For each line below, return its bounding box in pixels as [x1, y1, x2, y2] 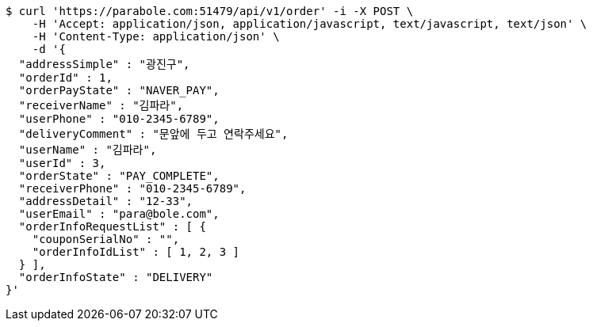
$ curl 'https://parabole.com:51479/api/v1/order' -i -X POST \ [6, 5, 414, 17]
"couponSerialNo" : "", [32, 233, 180, 245]
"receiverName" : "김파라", [18, 99, 184, 112]
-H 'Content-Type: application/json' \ [32, 30, 280, 43]
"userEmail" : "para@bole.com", [18, 207, 220, 220]
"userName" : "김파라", [18, 143, 157, 156]
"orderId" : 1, [18, 71, 113, 84]
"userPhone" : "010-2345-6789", [18, 112, 220, 125]
